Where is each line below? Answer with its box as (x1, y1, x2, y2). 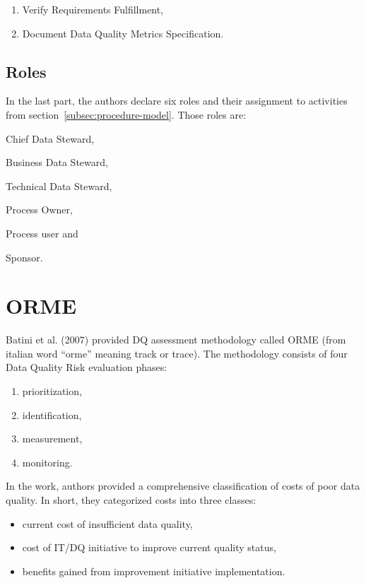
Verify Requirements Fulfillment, (22, 2, 164, 16)
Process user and (6, 225, 78, 240)
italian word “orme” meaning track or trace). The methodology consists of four (6, 346, 348, 360)
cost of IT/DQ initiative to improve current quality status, (22, 540, 276, 555)
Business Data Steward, (6, 155, 108, 170)
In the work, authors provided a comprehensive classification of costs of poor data (6, 478, 360, 493)
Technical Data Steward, (6, 178, 112, 193)
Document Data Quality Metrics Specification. (22, 25, 224, 40)
